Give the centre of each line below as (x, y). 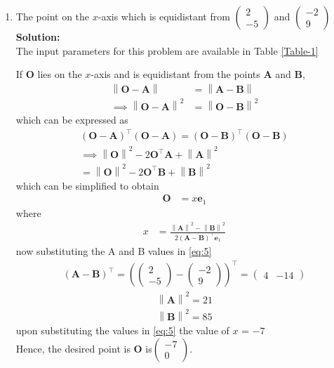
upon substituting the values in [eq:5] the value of (122, 330)
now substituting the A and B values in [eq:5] (114, 250)
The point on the (53, 16)
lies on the (60, 74)
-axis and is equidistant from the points (175, 74)
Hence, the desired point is (73, 348)
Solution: (38, 37)
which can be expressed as (72, 120)
